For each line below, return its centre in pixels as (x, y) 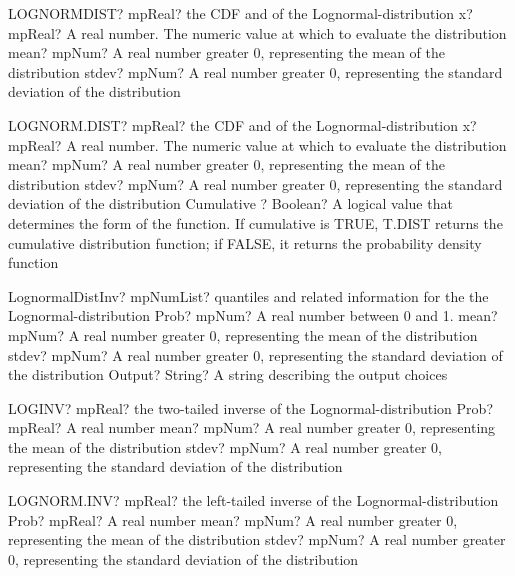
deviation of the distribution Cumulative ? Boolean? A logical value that (230, 203)
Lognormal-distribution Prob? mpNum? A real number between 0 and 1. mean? (253, 315)
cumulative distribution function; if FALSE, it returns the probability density (245, 242)
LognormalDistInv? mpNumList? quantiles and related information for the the (248, 295)
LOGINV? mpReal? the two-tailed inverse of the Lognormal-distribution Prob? (250, 407)
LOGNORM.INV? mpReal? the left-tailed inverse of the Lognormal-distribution (253, 500)
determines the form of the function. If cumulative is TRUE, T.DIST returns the (255, 222)
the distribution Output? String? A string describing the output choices (228, 374)
